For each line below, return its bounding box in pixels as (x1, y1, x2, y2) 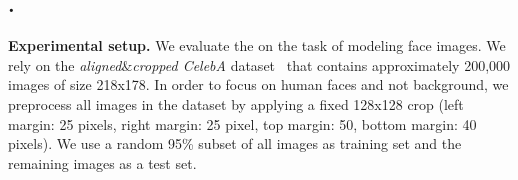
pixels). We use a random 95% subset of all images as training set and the (8, 133, 462, 154)
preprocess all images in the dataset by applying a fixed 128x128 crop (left (8, 93, 464, 114)
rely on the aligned (8, 54, 122, 75)
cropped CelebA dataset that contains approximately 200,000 (132, 54, 511, 75)
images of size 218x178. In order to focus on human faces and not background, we (8, 74, 509, 95)
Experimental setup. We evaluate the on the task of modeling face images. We (8, 35, 506, 56)
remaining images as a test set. (8, 152, 197, 173)
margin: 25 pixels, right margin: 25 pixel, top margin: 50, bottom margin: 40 (8, 113, 477, 134)
